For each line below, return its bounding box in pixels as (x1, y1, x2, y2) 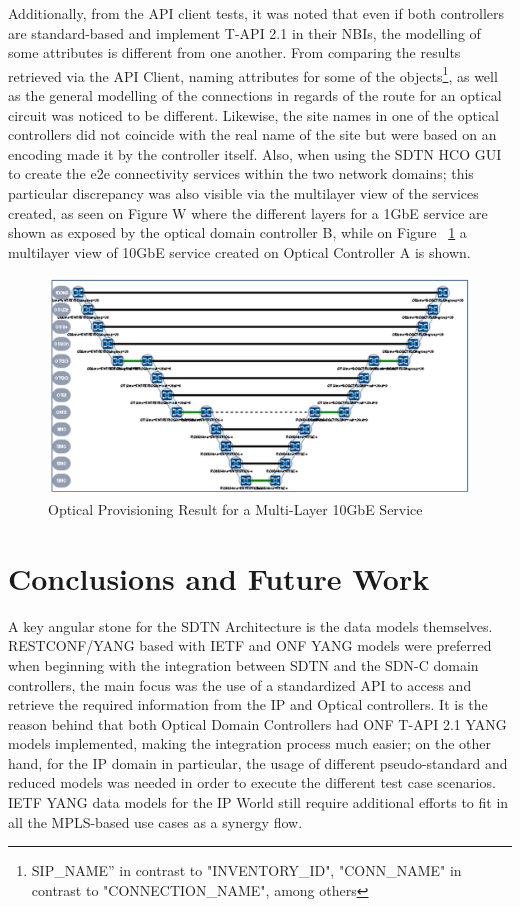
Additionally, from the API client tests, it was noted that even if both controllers (8, 3, 505, 23)
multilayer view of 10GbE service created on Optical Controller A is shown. (8, 241, 471, 262)
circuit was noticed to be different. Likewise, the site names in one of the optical (8, 104, 499, 125)
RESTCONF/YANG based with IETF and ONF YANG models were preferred (8, 635, 492, 656)
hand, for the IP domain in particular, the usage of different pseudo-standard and (8, 752, 508, 773)
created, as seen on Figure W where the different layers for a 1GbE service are (8, 202, 488, 223)
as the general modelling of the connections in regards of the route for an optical (8, 85, 502, 106)
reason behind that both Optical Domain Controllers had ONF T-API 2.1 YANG (8, 713, 507, 734)
